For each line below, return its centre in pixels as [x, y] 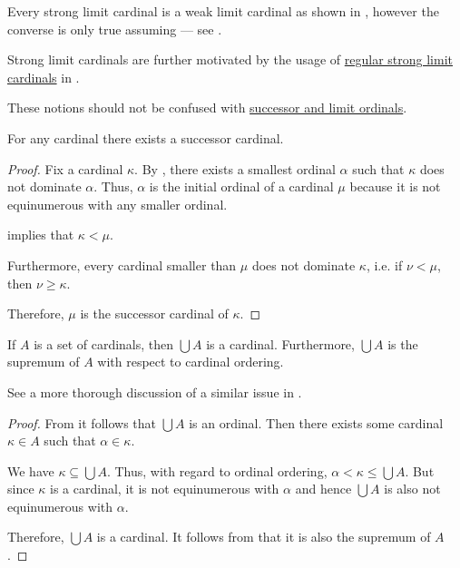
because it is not [395, 186]
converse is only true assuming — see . [115, 29]
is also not [412, 489]
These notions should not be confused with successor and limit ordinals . [207, 108]
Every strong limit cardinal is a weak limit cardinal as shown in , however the [223, 11]
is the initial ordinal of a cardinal [241, 186]
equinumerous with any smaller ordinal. [117, 204]
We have [31, 470]
